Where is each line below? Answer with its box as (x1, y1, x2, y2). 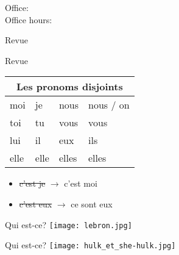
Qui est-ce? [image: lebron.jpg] (5, 218, 132, 231)
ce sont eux (71, 197, 113, 210)
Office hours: (5, 13, 52, 26)
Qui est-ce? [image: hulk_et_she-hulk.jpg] (5, 239, 176, 251)
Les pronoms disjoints (16, 79, 123, 94)
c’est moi (64, 177, 97, 190)
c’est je (19, 177, 46, 190)
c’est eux (19, 197, 52, 210)
